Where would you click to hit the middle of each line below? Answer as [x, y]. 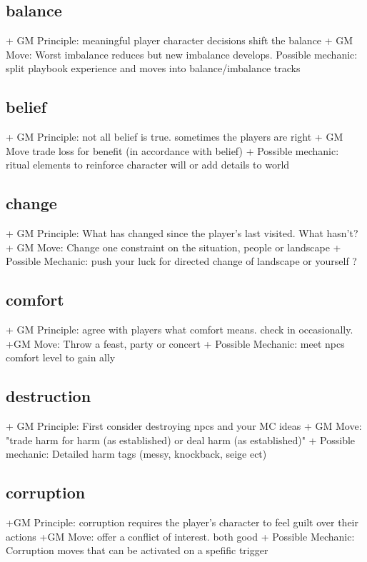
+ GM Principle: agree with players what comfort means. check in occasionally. [180, 330]
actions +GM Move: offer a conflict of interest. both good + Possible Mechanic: [180, 536]
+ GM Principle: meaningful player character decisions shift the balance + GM [180, 40]
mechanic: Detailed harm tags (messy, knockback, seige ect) [136, 454]
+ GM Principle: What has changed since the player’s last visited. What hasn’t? [182, 233]
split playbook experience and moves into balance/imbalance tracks [153, 68]
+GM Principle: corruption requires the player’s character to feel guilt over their [182, 522]
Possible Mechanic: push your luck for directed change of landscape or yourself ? [181, 261]
